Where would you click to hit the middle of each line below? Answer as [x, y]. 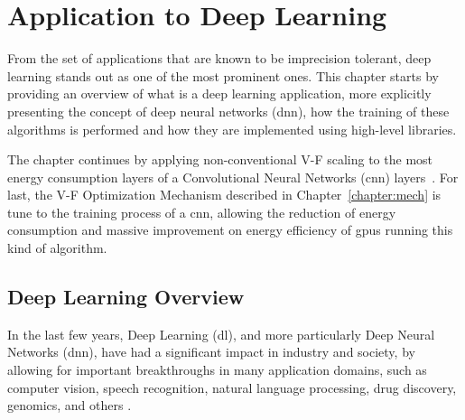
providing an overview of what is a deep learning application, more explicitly [219, 93]
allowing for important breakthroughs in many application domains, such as [217, 370]
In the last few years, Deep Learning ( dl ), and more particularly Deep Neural [221, 334]
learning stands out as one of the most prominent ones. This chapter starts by [223, 75]
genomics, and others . [70, 405]
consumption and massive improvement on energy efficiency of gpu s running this [230, 230]
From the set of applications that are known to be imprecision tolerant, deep [219, 58]
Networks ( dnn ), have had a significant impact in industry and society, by [211, 352]
